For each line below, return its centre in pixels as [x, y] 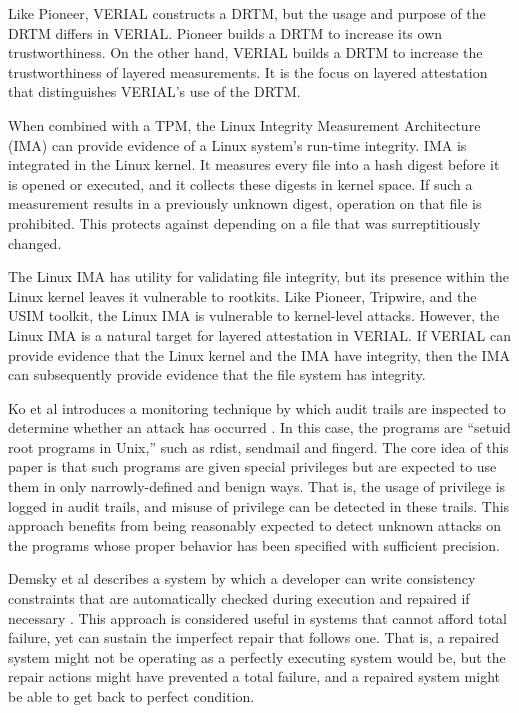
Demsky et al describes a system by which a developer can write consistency [242, 578]
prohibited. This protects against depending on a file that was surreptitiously [244, 222]
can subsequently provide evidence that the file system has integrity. [217, 374]
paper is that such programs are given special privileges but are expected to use [252, 466]
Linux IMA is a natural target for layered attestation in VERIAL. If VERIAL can [259, 334]
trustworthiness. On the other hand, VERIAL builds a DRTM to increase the [245, 52]
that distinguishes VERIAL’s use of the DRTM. [154, 91]
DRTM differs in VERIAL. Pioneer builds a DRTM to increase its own [225, 32]
